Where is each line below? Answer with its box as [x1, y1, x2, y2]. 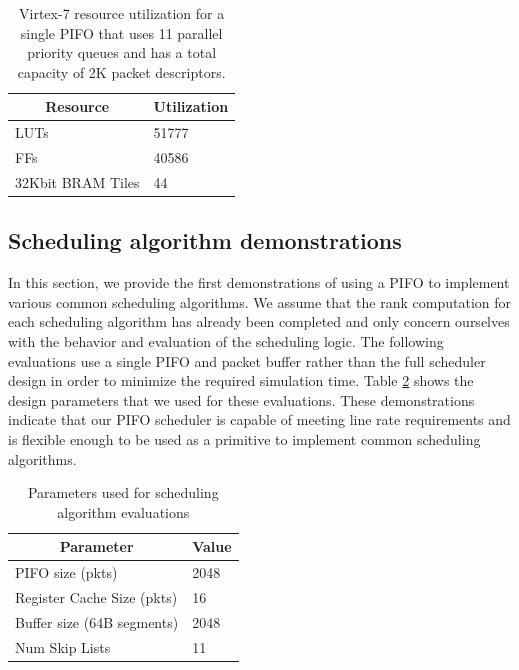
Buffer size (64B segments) [15, 611, 179, 632]
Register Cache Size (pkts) [15, 587, 178, 608]
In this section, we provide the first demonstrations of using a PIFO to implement [8, 272, 510, 293]
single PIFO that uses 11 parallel [20, 22, 223, 43]
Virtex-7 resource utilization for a [19, 3, 225, 23]
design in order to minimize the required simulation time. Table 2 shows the [8, 370, 474, 391]
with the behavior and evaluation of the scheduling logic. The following [8, 330, 444, 351]
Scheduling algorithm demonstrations [8, 225, 402, 256]
